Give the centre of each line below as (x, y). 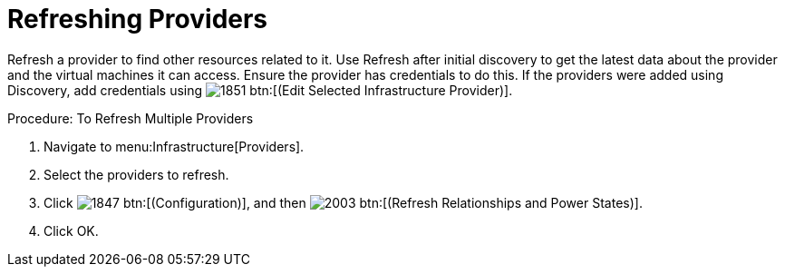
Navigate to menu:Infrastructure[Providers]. (174, 146)
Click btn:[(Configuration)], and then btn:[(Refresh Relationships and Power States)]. (343, 202)
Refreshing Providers (138, 19)
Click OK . (71, 230)
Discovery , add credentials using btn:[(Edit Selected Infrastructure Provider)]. (260, 90)
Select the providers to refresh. (136, 174)
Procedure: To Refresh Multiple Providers (131, 118)
